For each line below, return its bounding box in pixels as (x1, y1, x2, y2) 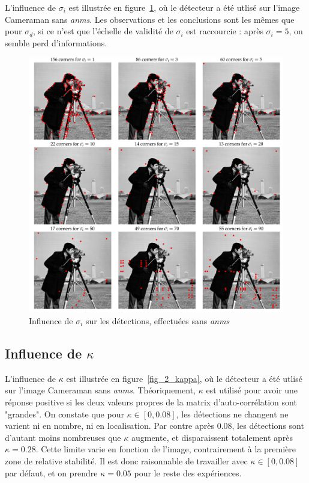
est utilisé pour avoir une (206, 384, 298, 396)
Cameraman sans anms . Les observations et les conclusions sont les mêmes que (5, 13, 295, 25)
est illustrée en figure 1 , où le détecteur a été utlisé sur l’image (68, 1, 300, 13)
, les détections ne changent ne (176, 407, 289, 420)
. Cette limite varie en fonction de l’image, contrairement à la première (35, 443, 296, 455)
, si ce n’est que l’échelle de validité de (33, 25, 173, 37)
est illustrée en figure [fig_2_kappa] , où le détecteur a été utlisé (66, 372, 302, 384)
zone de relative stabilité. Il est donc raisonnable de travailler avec (5, 454, 248, 467)
